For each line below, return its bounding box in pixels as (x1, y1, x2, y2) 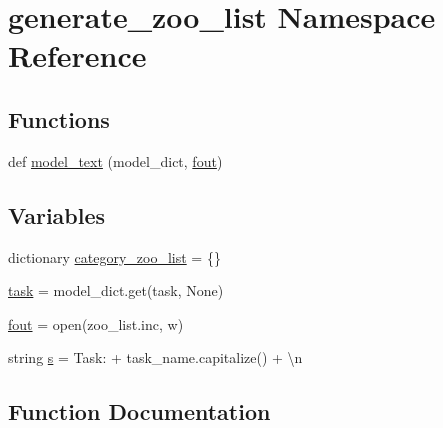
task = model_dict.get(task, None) (8, 280, 224, 301)
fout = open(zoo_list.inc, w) (8, 313, 184, 334)
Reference (8, 35, 147, 76)
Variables (8, 199, 106, 230)
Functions (8, 103, 110, 134)
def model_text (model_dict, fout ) (8, 150, 223, 171)
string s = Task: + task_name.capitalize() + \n (8, 347, 303, 368)
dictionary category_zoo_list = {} (8, 246, 221, 267)
